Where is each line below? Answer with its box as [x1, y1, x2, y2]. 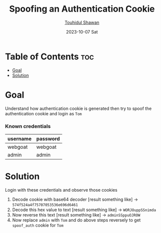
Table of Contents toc [5, 51, 94, 62]
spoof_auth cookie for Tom [12, 222, 64, 228]
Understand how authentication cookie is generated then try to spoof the [5, 106, 152, 111]
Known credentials [5, 123, 51, 129]
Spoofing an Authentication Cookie [9, 3, 155, 15]
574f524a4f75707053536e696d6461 [12, 202, 78, 207]
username [7, 135, 32, 142]
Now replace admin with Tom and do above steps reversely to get [12, 217, 141, 223]
